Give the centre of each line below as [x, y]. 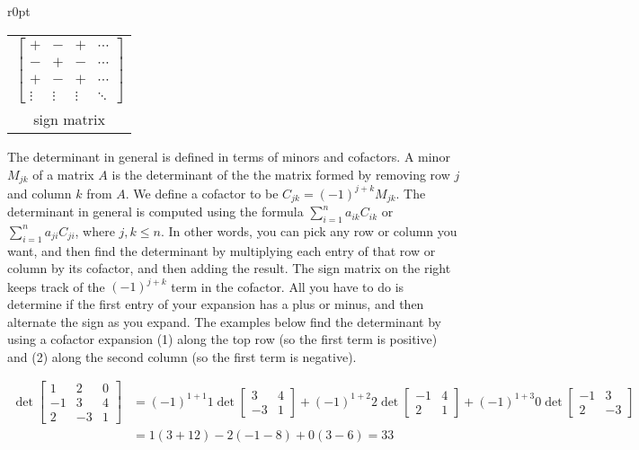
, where [95, 230]
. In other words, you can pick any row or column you [309, 230]
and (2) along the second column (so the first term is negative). [182, 356]
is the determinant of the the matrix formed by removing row [281, 174]
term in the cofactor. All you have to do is [288, 286]
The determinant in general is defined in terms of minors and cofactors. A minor [229, 157]
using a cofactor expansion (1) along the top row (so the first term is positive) [222, 339]
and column [40, 193]
